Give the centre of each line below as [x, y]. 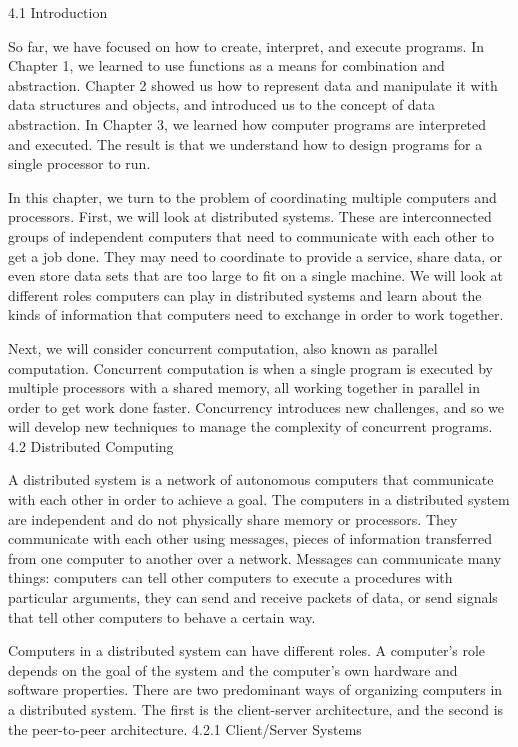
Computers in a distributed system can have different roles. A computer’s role [247, 650]
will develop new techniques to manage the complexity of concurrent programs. [250, 426]
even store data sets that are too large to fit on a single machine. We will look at [256, 275]
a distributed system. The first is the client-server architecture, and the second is [256, 709]
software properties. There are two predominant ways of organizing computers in [255, 689]
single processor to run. [79, 163]
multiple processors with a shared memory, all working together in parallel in [244, 387]
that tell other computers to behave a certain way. [162, 616]
